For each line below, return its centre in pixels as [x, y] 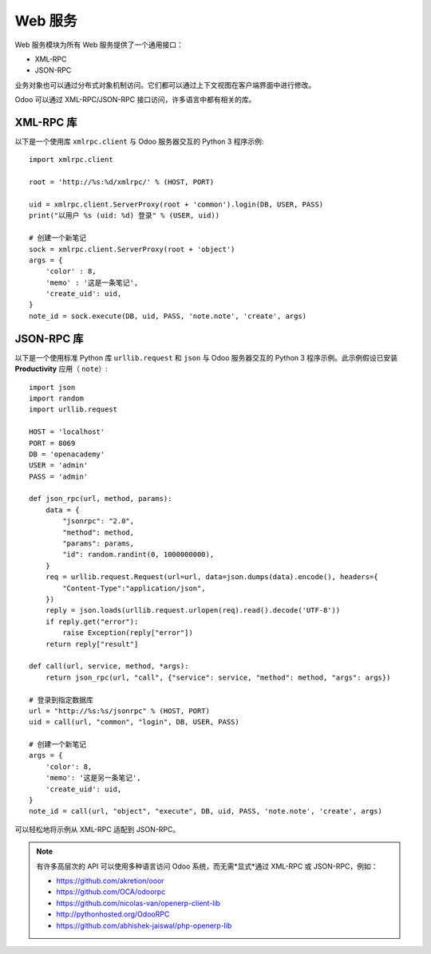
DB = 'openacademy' [67, 454]
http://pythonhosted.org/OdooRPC [113, 914]
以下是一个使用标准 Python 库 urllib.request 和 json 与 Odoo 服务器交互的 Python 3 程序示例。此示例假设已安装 [206, 357]
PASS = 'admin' [59, 476]
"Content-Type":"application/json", [134, 588]
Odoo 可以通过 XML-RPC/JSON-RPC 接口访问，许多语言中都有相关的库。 [135, 100]
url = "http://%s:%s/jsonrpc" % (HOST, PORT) [120, 711]
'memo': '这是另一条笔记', [93, 778]
